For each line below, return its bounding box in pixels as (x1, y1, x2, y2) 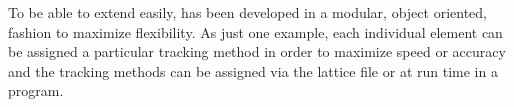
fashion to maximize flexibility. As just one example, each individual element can (8, 21, 503, 42)
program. (8, 80, 64, 101)
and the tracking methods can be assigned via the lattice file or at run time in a (8, 60, 498, 81)
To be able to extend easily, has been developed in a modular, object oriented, (8, 2, 487, 22)
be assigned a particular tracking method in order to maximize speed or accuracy (8, 41, 506, 62)
